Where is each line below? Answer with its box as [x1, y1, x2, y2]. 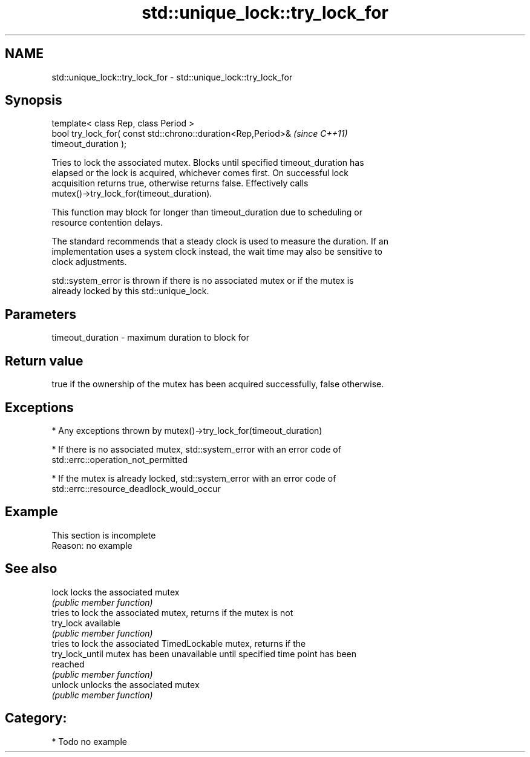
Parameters [5, 306, 76, 322]
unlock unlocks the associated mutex [51, 679, 200, 690]
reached [51, 658, 85, 669]
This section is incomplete [51, 529, 156, 540]
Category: [5, 710, 67, 726]
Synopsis [5, 93, 62, 108]
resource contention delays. [51, 217, 163, 228]
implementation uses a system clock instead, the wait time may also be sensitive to [51, 246, 382, 257]
